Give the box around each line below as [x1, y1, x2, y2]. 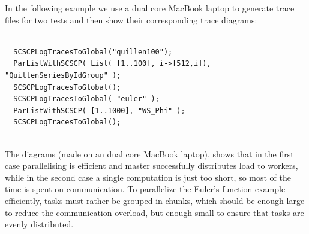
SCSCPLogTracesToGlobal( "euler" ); [13, 95, 160, 104]
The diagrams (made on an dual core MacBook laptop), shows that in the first [5, 147, 294, 160]
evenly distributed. [5, 218, 74, 230]
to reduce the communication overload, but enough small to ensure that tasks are [5, 206, 304, 218]
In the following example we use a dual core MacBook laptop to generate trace [5, 2, 295, 14]
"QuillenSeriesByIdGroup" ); [5, 71, 121, 80]
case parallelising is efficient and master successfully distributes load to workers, [5, 159, 298, 172]
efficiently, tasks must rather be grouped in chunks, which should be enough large [5, 194, 305, 206]
